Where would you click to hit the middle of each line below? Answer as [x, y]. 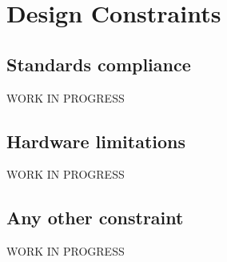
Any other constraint [95, 218]
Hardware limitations [96, 141]
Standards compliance [99, 64]
